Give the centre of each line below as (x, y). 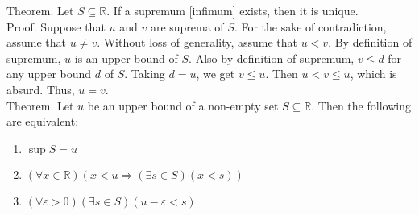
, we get (216, 74)
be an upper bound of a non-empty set (183, 105)
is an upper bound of (126, 58)
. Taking (145, 74)
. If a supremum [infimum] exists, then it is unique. (232, 10)
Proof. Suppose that (56, 26)
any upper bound (49, 74)
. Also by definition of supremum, (272, 58)
